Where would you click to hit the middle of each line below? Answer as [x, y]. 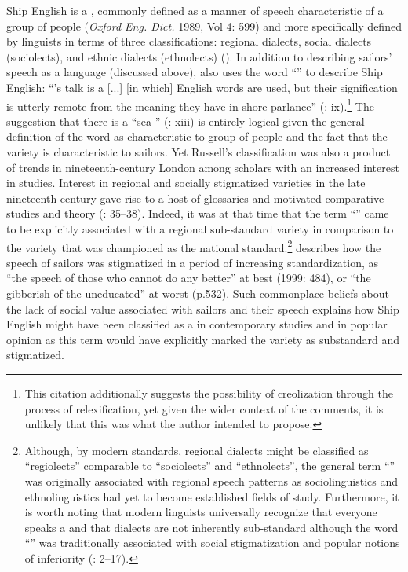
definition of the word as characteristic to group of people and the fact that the [197, 136]
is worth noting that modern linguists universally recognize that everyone [201, 512]
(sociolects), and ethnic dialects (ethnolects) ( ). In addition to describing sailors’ [199, 56]
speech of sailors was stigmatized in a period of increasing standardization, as [193, 262]
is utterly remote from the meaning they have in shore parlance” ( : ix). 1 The [190, 104]
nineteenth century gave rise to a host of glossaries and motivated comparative [195, 198]
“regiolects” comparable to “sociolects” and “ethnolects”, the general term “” [210, 466]
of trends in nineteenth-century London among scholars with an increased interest [203, 167]
